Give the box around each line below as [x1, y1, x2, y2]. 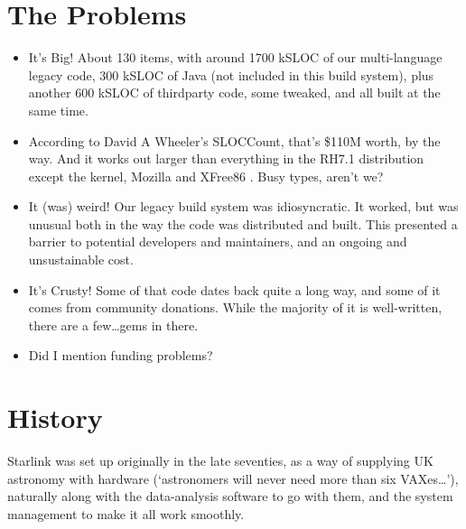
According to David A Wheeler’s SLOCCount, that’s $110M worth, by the [28, 131, 441, 150]
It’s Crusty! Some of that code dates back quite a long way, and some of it [28, 280, 441, 299]
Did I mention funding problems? [28, 346, 213, 365]
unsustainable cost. [28, 250, 134, 269]
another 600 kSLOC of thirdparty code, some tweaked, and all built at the [28, 83, 441, 102]
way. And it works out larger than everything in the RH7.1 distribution [28, 149, 424, 168]
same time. [28, 100, 89, 119]
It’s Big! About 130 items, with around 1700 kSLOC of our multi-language [28, 48, 443, 67]
